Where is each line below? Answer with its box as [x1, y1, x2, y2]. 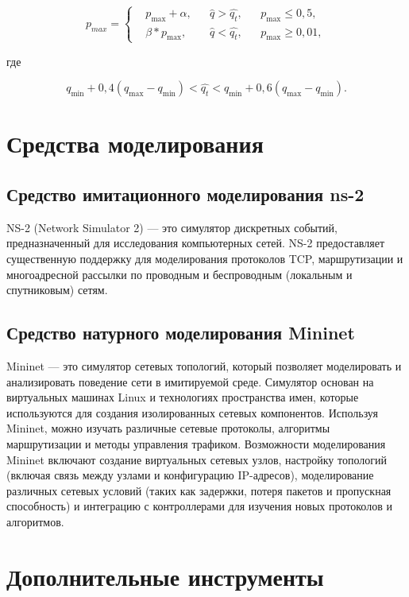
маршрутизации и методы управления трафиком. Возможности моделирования [6, 435, 386, 452]
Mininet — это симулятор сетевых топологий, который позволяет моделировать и [6, 357, 402, 374]
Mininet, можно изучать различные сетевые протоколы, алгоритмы [6, 420, 330, 436]
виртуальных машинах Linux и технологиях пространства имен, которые [6, 389, 359, 405]
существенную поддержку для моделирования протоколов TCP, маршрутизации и [6, 250, 403, 266]
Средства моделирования [6, 127, 264, 160]
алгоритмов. [6, 513, 64, 529]
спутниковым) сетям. [6, 281, 108, 298]
